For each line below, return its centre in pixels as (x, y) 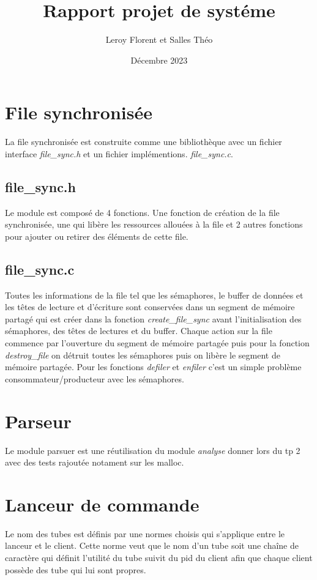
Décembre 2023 (159, 60)
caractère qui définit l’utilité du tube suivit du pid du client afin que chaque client (159, 557)
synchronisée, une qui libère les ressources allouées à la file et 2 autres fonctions (154, 224)
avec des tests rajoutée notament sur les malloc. (95, 462)
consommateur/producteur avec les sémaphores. (95, 378)
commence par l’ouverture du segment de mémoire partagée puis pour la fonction (157, 343)
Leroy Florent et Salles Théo (159, 39)
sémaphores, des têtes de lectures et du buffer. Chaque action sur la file (139, 331)
